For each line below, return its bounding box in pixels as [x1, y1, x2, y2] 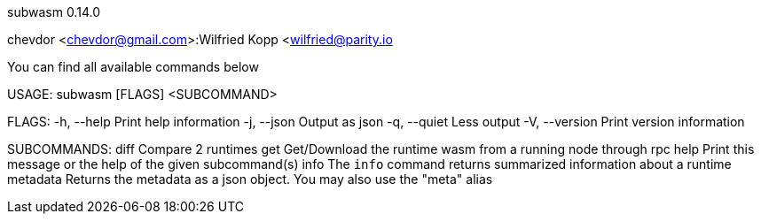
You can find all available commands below [7, 59, 259, 74]
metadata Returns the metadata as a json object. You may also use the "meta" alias [7, 171, 493, 187]
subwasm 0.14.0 [7, 4, 100, 19]
